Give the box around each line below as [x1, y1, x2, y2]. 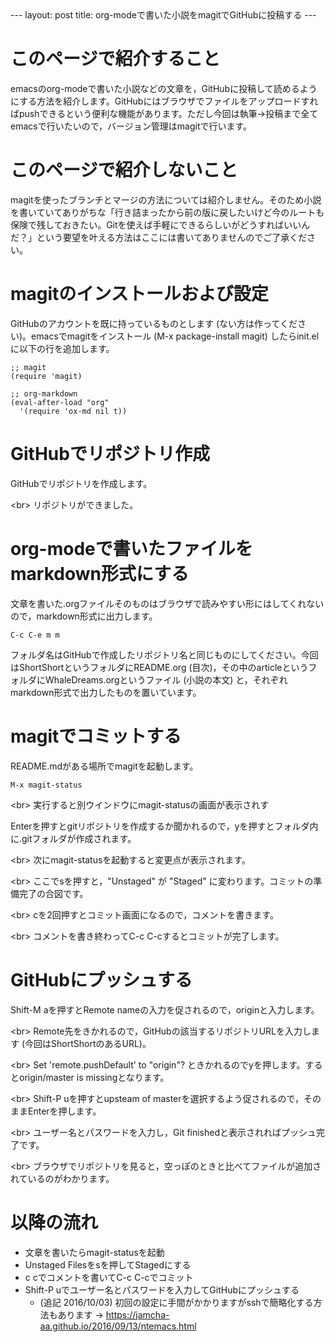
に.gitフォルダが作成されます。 [10, 832, 137, 844]
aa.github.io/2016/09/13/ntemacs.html [39, 1320, 197, 1332]
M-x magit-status [10, 780, 83, 790]
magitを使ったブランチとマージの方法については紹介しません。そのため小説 [10, 193, 322, 206]
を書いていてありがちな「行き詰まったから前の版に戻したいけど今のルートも [10, 206, 325, 218]
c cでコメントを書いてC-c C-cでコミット [24, 1271, 194, 1283]
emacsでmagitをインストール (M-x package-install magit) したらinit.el [31, 330, 320, 342]
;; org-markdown [10, 388, 78, 399]
